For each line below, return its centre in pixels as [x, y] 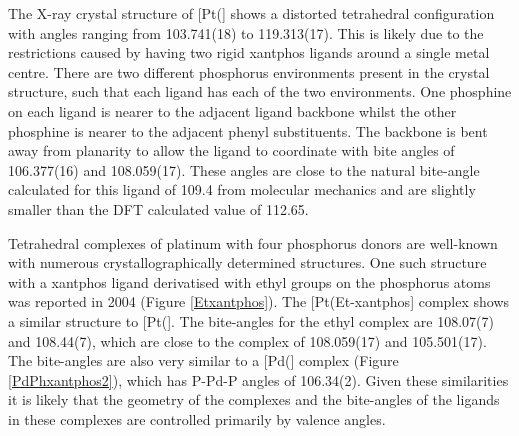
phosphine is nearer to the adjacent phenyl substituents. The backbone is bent [248, 130]
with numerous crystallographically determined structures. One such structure [247, 262]
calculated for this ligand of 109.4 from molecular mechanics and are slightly [242, 189]
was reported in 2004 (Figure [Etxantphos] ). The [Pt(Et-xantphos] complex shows [259, 301]
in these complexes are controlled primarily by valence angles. [197, 418]
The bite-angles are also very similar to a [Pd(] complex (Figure [203, 360]
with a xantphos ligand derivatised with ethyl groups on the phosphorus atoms [249, 281]
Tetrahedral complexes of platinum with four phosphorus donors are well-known [253, 242]
